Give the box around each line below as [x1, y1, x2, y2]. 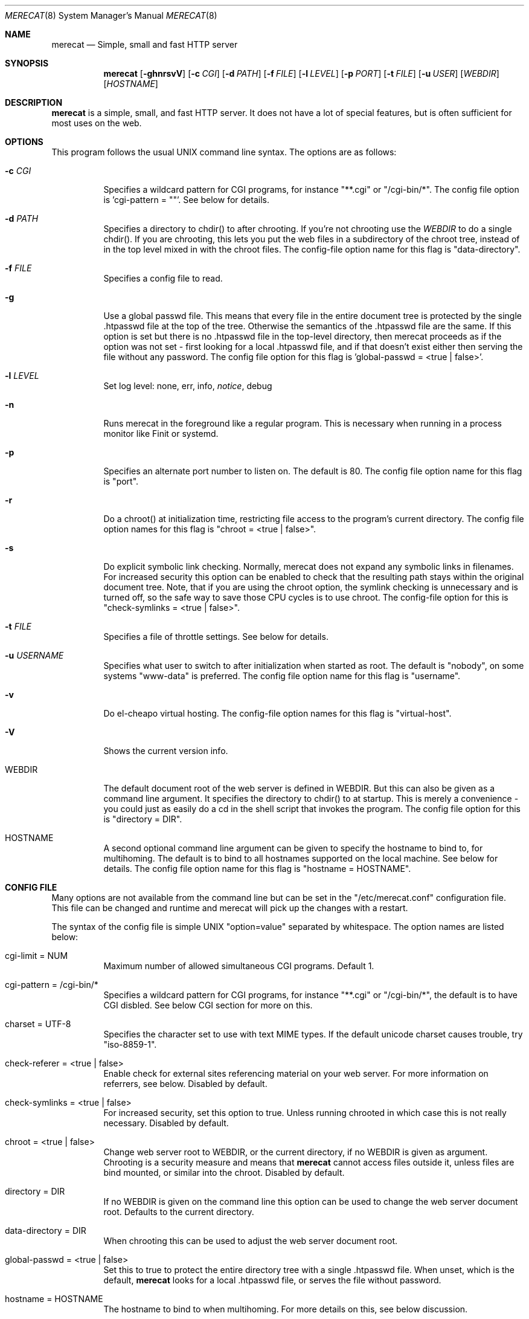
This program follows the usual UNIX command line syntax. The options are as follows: [51, 147, 397, 157]
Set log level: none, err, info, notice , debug [103, 381, 272, 391]
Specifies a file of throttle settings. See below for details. [103, 631, 329, 642]
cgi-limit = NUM [5, 950, 68, 961]
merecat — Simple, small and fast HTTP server [51, 39, 238, 50]
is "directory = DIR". [103, 814, 182, 824]
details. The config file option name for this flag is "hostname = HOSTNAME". [103, 863, 411, 874]
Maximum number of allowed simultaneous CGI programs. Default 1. [103, 961, 374, 971]
